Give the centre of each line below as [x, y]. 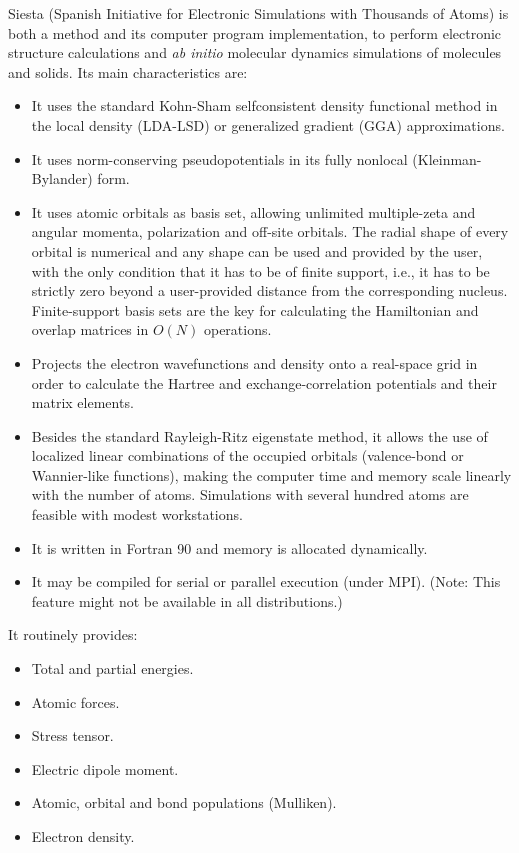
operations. [237, 329]
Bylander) [62, 178]
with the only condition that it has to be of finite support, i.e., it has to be [260, 270]
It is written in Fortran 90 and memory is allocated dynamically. [229, 547]
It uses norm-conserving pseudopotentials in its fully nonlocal [219, 158]
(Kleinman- [447, 158]
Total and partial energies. [112, 668]
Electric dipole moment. [105, 768]
